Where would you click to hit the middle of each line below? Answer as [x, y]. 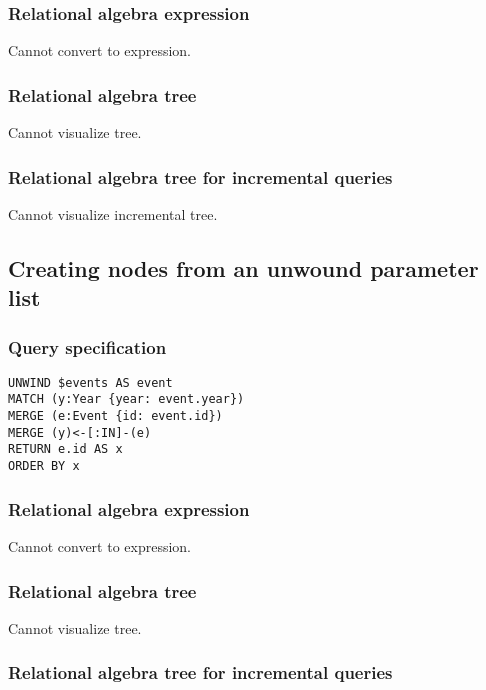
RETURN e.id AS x [65, 449]
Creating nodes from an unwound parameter [243, 267]
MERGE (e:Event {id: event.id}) [115, 416]
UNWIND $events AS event [90, 382]
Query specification [87, 346]
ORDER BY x [44, 466]
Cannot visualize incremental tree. [113, 213]
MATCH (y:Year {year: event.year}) [126, 399]
